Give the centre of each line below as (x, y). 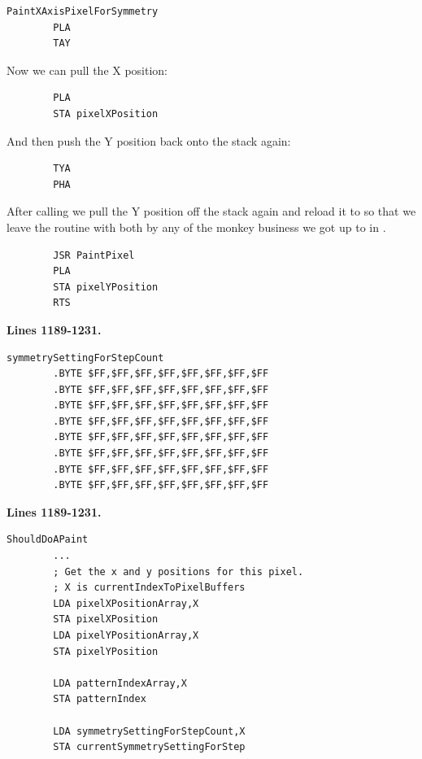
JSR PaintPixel (94, 255)
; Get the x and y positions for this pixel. (178, 571)
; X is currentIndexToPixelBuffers (149, 588)
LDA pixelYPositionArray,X (126, 635)
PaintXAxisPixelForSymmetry (83, 11)
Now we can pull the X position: (87, 70)
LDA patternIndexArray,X (120, 683)
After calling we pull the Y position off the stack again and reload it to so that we (211, 211)
